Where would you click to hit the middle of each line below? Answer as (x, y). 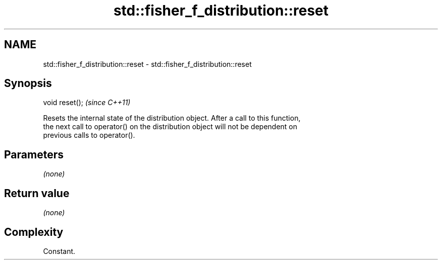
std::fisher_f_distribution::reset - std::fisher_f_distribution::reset (147, 64)
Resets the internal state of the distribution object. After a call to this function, (172, 118)
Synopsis (28, 83)
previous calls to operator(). (89, 135)
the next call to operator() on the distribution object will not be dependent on (170, 127)
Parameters (34, 154)
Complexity (34, 232)
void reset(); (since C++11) (87, 103)
